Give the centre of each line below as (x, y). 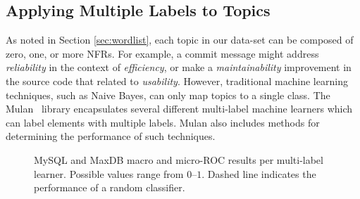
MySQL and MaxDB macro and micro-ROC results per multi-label (179, 159)
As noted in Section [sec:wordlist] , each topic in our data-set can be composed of (180, 40)
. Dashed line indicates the (259, 173)
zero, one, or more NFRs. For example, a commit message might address (162, 53)
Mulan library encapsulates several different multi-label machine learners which (179, 109)
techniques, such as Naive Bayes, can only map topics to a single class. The (168, 95)
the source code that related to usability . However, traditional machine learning (177, 81)
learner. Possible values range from (109, 173)
